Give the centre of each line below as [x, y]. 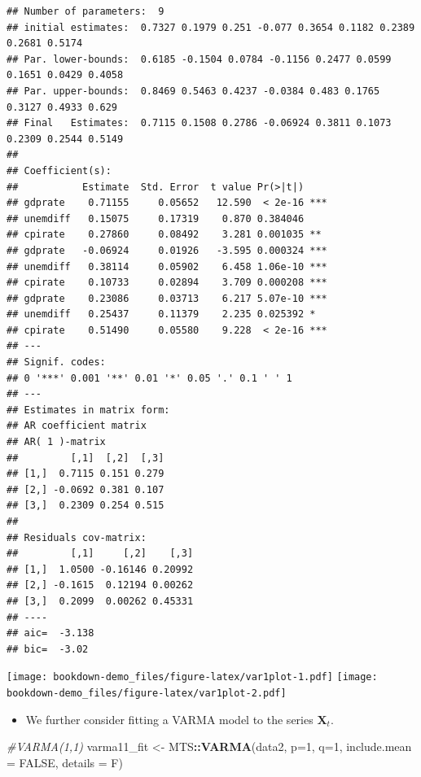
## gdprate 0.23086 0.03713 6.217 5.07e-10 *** [167, 298]
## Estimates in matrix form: [88, 410]
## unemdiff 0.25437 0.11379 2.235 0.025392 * [161, 314]
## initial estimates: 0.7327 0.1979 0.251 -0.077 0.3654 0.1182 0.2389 [211, 27]
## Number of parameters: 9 [86, 11]
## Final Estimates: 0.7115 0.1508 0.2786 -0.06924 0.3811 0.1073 [199, 123]
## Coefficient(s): [59, 170]
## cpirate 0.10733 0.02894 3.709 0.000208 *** [167, 283]
